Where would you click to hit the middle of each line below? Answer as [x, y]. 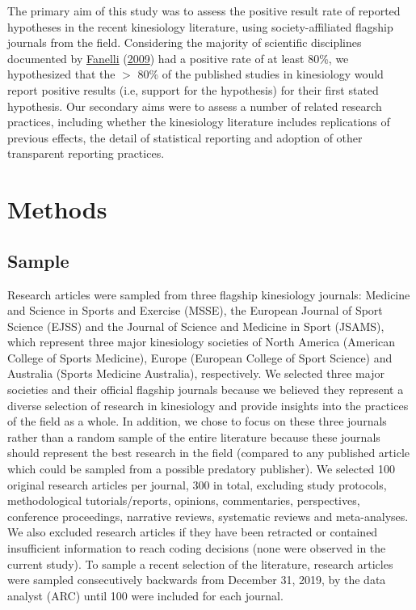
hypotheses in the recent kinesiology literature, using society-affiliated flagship [200, 26]
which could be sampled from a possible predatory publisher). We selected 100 [202, 469]
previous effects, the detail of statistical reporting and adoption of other [185, 137]
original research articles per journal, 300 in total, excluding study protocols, [197, 484]
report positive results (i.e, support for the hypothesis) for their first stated [193, 89]
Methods [57, 209]
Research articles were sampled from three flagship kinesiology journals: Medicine [209, 294]
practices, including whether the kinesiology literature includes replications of [199, 122]
